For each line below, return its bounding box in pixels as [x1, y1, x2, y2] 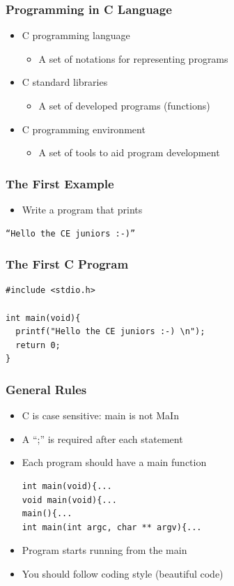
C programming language [22, 28, 130, 43]
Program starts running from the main [22, 543, 187, 557]
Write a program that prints [22, 202, 143, 216]
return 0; [15, 340, 61, 350]
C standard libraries [22, 75, 108, 89]
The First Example [6, 174, 114, 192]
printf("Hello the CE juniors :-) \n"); [15, 326, 205, 337]
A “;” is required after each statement [22, 431, 183, 446]
